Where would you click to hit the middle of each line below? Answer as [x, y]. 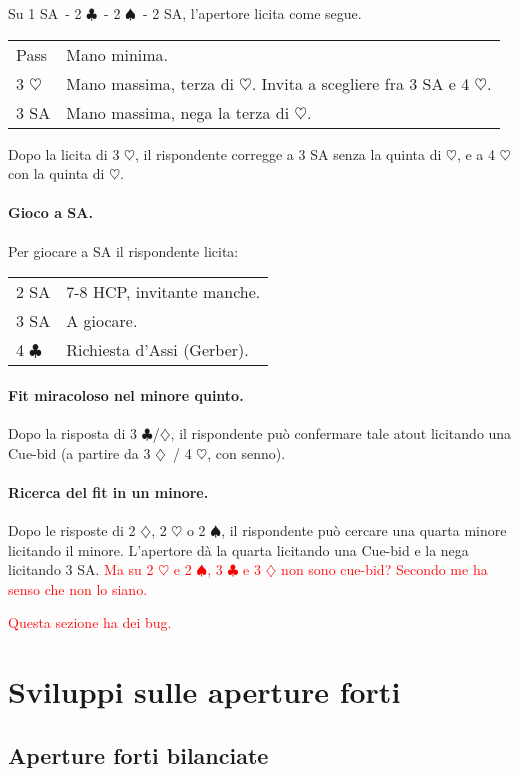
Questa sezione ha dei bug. [90, 622]
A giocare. [102, 321]
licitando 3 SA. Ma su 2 [81, 569]
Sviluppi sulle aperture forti [204, 691]
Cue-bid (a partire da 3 [79, 452]
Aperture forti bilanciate [138, 754]
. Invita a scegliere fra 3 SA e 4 [360, 83]
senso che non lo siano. [78, 588]
